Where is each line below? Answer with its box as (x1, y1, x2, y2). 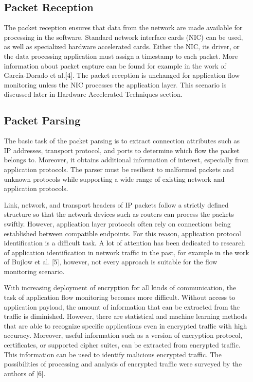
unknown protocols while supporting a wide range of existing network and (4, 174, 225, 184)
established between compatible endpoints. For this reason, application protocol (4, 228, 241, 238)
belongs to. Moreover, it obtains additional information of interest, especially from (4, 155, 249, 165)
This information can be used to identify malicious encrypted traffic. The (4, 349, 222, 359)
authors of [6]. (4, 368, 46, 378)
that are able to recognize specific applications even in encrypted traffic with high (4, 320, 247, 330)
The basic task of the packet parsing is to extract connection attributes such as (4, 136, 240, 146)
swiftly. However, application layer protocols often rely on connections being (4, 218, 231, 228)
